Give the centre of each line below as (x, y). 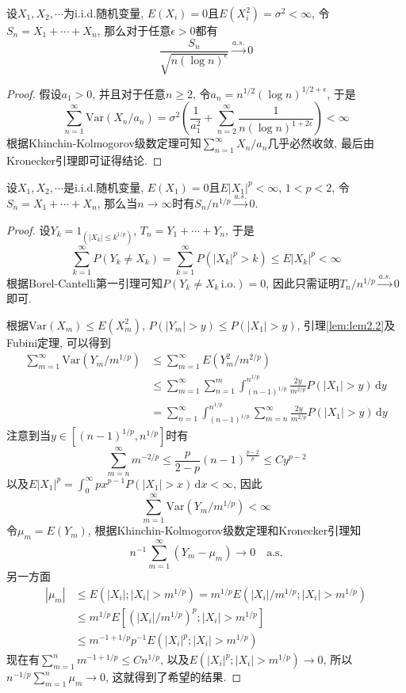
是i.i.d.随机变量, (103, 187)
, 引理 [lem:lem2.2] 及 (346, 324)
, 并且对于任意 (129, 93)
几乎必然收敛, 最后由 (321, 143)
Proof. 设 (29, 229)
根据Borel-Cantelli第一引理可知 (85, 282)
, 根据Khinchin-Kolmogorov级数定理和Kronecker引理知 (224, 530)
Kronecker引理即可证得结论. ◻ (84, 160)
